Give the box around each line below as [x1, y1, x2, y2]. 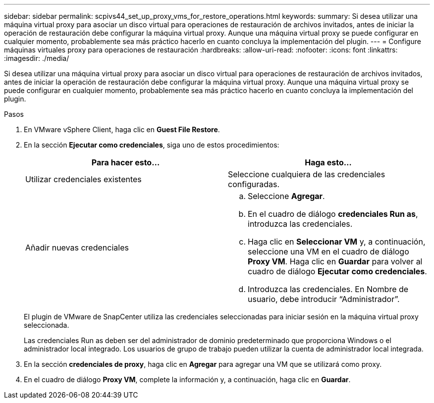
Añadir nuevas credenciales [25, 243, 129, 252]
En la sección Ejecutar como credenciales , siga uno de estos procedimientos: [24, 141, 279, 149]
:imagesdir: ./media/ [4, 54, 69, 62]
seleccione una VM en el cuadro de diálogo [248, 247, 409, 256]
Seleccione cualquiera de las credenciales [228, 169, 385, 179]
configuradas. [228, 179, 280, 189]
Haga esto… [305, 157, 352, 167]
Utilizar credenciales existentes [25, 174, 142, 184]
